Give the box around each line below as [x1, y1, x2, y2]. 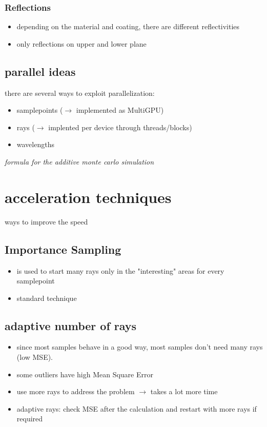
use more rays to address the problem [16, 386, 135, 397]
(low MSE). [16, 352, 53, 362]
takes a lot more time [150, 386, 218, 397]
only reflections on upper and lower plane [16, 38, 147, 49]
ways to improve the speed [5, 216, 88, 227]
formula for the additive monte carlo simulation [5, 156, 154, 167]
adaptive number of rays [5, 317, 137, 333]
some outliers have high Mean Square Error [16, 369, 153, 379]
